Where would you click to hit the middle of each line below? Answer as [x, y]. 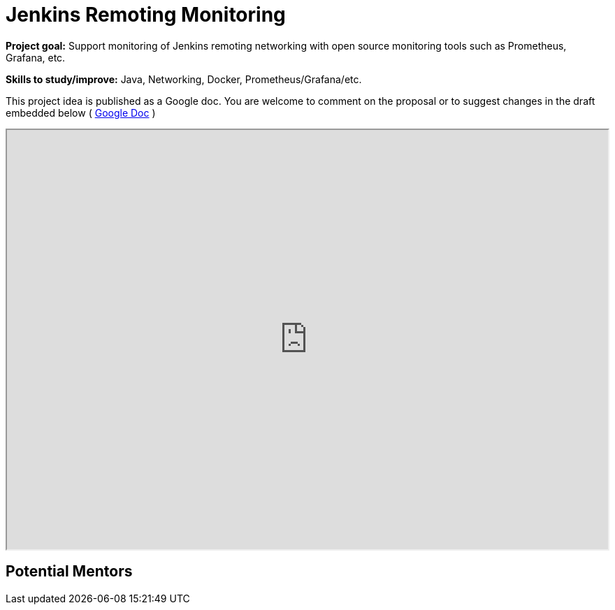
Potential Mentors [69, 572]
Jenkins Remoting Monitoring [146, 15]
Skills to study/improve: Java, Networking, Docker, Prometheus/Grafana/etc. [184, 79]
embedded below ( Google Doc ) [81, 112]
